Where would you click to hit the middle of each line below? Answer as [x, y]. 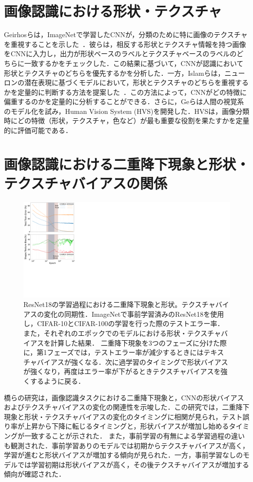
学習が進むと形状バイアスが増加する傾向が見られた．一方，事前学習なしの [123, 455]
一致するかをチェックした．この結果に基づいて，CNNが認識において [134, 63]
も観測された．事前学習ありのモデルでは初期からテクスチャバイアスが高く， [127, 445]
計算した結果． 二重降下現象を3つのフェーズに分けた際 [138, 342]
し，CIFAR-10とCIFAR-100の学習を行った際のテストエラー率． [124, 323]
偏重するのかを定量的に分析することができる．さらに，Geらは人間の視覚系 [124, 101]
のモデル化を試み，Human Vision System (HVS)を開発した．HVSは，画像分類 [127, 111]
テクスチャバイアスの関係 [86, 183]
